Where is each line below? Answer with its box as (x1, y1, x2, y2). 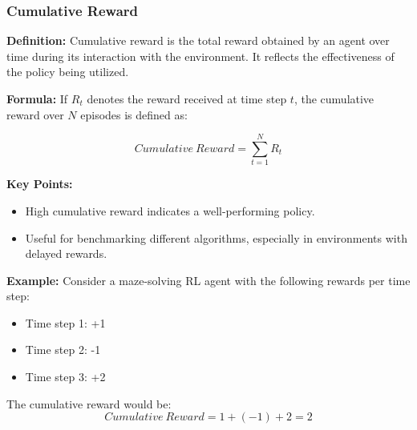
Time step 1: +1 (25, 314, 106, 331)
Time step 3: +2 (25, 368, 106, 385)
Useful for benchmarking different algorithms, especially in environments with (25, 229, 407, 246)
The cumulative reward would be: (6, 395, 172, 412)
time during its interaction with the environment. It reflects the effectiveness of (6, 47, 395, 64)
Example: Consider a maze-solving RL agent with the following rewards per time (6, 271, 411, 288)
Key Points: (6, 175, 73, 192)
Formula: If (6, 90, 68, 106)
